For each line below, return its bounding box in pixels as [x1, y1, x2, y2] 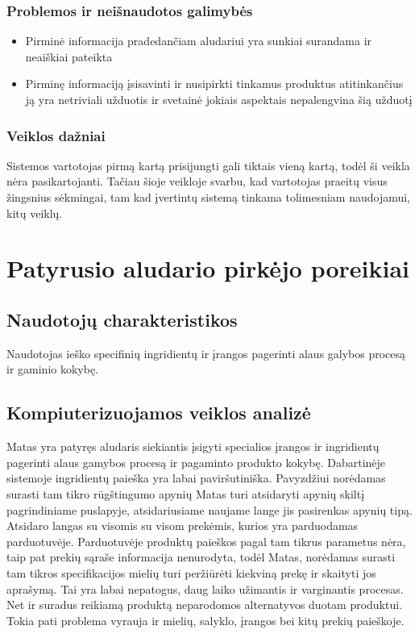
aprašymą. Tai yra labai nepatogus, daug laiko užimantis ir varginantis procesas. [6, 580, 404, 597]
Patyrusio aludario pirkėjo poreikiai [6, 252, 410, 285]
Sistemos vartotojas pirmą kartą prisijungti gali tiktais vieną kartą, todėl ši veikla [6, 156, 410, 173]
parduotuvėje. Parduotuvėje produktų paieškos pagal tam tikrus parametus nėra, [6, 532, 406, 549]
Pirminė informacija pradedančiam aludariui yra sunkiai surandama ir [25, 32, 372, 49]
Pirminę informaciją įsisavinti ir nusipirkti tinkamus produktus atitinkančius [25, 75, 404, 92]
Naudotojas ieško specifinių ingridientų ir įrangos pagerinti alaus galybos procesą [6, 344, 406, 361]
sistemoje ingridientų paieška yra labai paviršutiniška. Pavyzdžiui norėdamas [6, 469, 386, 486]
